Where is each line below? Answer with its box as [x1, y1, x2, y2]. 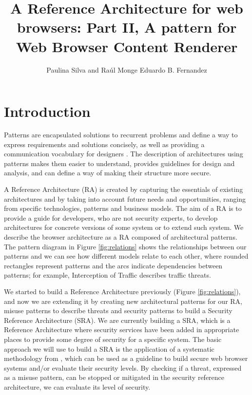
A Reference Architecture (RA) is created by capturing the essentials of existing [4, 184, 243, 194]
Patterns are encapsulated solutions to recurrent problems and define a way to [4, 130, 238, 140]
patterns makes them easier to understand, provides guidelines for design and [4, 158, 235, 168]
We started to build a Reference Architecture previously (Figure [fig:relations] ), [4, 286, 241, 296]
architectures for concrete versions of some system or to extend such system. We [4, 222, 244, 232]
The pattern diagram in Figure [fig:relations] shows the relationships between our [4, 241, 247, 251]
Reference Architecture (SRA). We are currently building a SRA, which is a [4, 315, 231, 325]
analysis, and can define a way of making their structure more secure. [4, 168, 212, 178]
